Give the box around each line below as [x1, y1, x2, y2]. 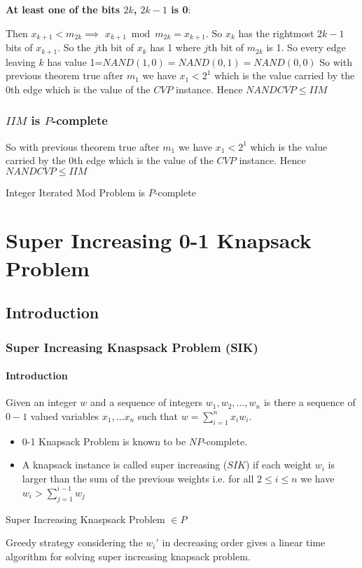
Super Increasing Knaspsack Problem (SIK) [6, 338, 258, 356]
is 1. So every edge [266, 40, 346, 55]
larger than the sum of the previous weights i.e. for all [22, 471, 254, 485]
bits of [6, 40, 33, 55]
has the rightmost [238, 25, 314, 40]
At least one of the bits [6, 2, 120, 16]
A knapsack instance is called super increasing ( [22, 457, 228, 472]
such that [137, 408, 179, 423]
